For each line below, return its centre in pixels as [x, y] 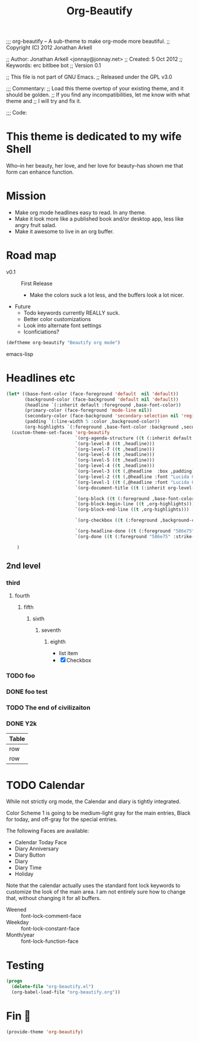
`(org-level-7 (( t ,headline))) [115, 449]
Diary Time [28, 868]
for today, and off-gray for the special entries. [62, 819]
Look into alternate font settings [62, 325]
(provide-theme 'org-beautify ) [45, 1032]
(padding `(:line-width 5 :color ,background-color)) [92, 422]
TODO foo [21, 676]
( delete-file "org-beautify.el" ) [53, 987]
